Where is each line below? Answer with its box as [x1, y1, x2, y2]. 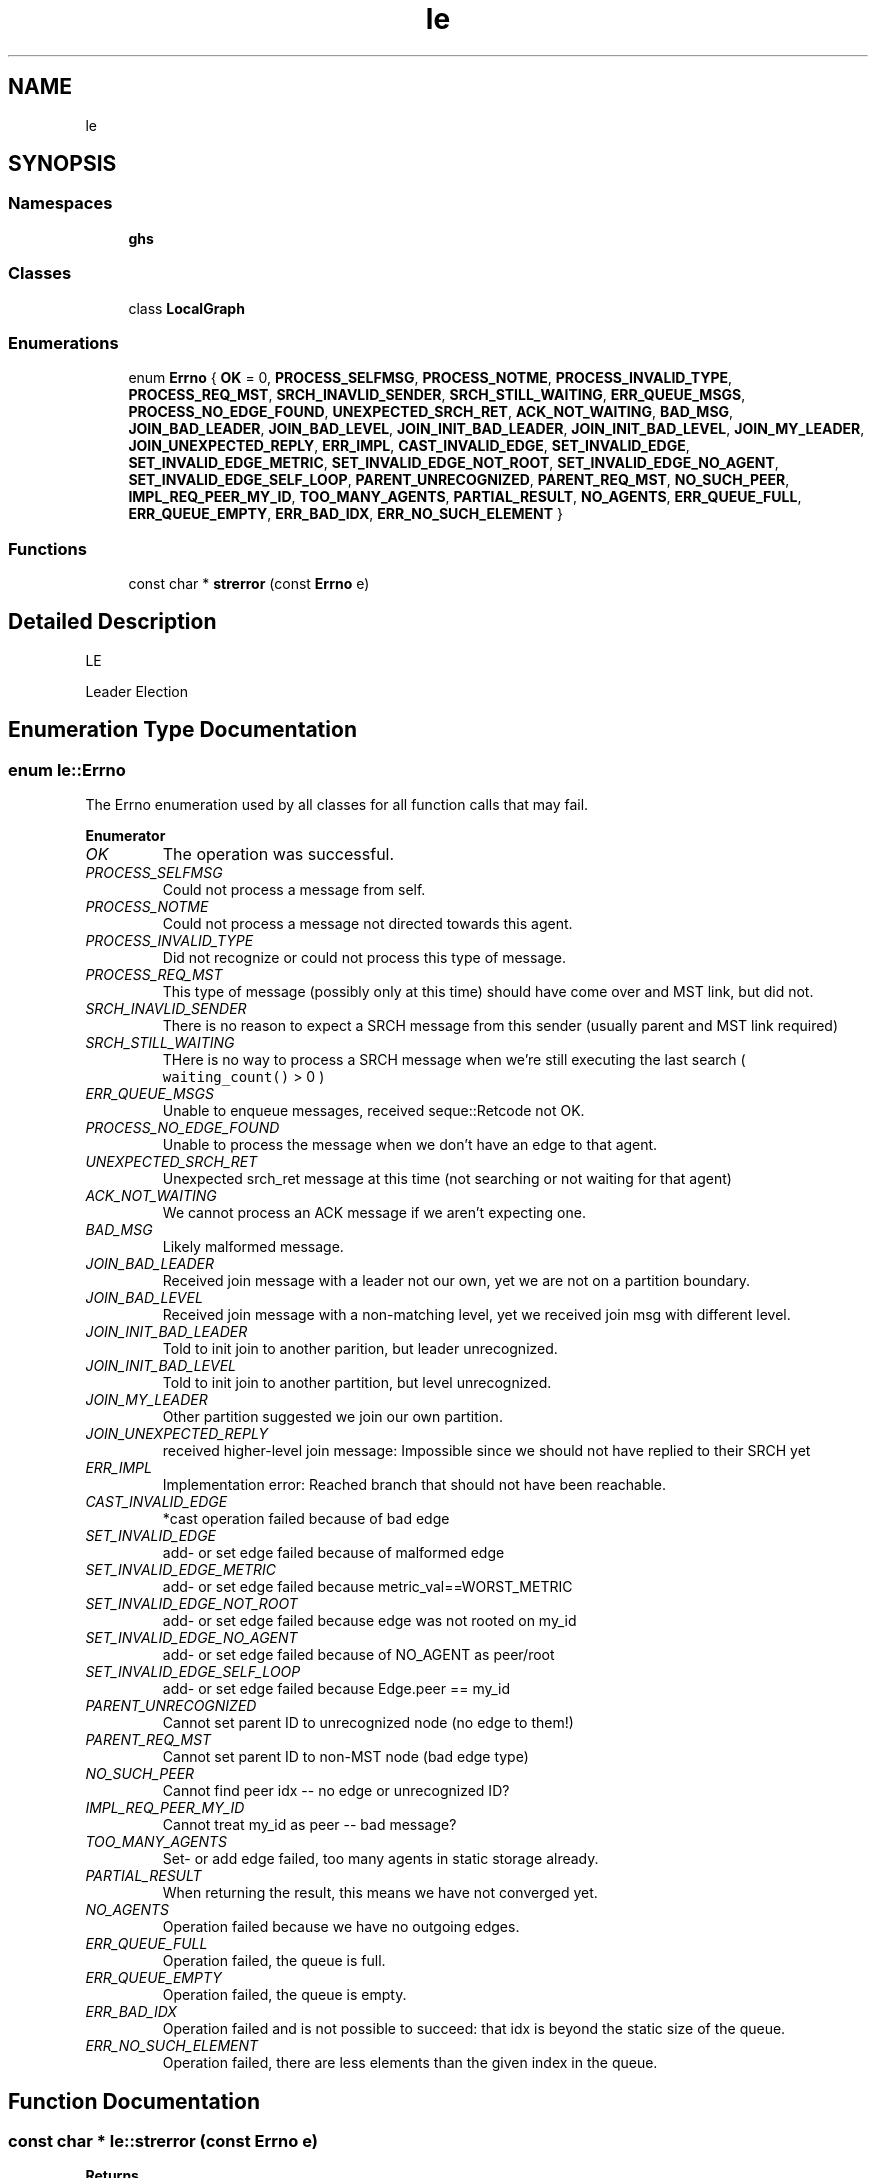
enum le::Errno [8, 759, 126, 780]
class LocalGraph [128, 299, 245, 317]
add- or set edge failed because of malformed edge [162, 1544, 505, 1562]
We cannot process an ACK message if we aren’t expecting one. [162, 1204, 586, 1222]
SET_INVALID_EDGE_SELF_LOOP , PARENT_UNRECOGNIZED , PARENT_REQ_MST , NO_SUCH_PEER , [128, 471, 790, 489]
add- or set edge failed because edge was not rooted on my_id [162, 1612, 577, 1630]
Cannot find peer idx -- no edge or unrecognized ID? [162, 1782, 510, 1800]
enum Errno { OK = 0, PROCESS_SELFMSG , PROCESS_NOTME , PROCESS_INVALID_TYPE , [128, 369, 733, 387]
